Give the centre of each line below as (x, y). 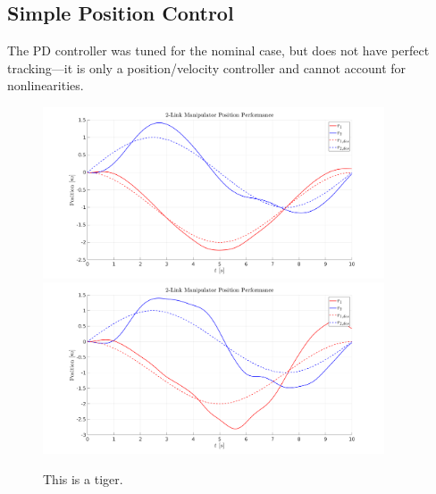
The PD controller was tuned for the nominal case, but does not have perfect (218, 50)
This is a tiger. (83, 478)
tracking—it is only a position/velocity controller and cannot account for (207, 67)
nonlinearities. (46, 85)
